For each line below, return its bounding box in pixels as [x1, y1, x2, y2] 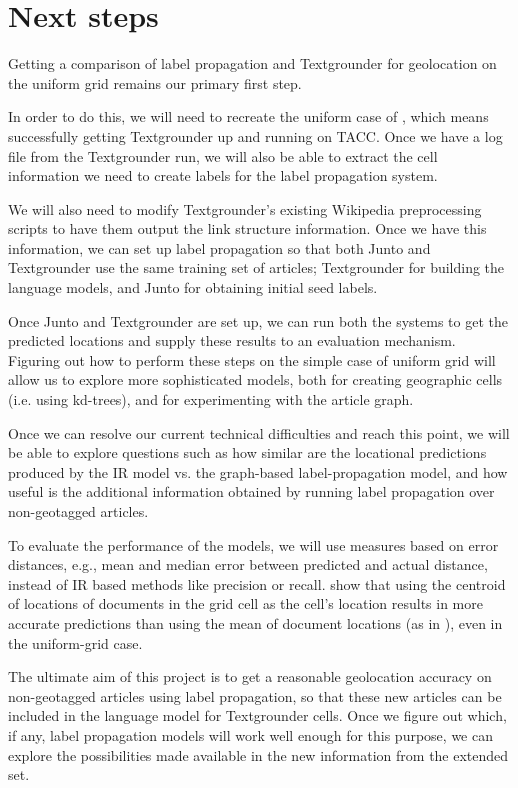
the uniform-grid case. [8, 632, 143, 653]
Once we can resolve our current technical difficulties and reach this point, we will [8, 422, 510, 443]
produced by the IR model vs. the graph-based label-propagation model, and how [8, 461, 508, 482]
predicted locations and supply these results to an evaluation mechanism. [8, 330, 456, 351]
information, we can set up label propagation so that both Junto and [8, 237, 431, 258]
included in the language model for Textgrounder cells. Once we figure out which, [8, 705, 507, 726]
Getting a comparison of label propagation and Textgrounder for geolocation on [8, 53, 497, 74]
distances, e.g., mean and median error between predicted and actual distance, [8, 554, 488, 575]
